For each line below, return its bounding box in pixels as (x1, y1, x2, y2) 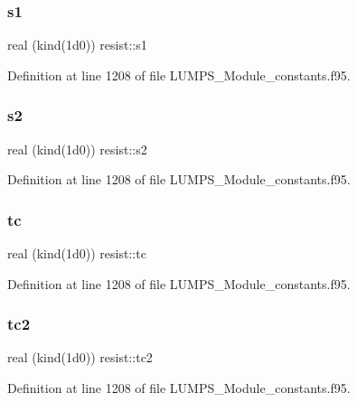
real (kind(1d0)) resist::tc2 (7, 348, 153, 367)
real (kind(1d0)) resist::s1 (7, 35, 147, 54)
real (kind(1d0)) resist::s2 (7, 139, 147, 158)
